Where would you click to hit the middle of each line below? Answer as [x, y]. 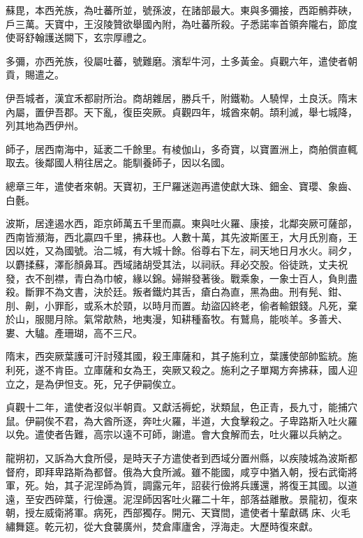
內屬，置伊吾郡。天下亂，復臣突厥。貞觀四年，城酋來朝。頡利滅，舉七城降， [181, 111]
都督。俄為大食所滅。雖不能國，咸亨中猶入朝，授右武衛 [220, 471]
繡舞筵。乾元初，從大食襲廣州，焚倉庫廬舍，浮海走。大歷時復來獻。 [162, 526]
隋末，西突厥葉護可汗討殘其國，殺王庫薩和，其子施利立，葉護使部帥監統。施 [181, 356]
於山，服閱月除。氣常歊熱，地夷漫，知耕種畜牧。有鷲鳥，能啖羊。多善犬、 [177, 319]
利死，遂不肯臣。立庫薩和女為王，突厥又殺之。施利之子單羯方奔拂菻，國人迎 [181, 370]
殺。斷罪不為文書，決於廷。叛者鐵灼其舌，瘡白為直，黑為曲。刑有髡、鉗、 [177, 292]
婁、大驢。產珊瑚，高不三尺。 [74, 332]
